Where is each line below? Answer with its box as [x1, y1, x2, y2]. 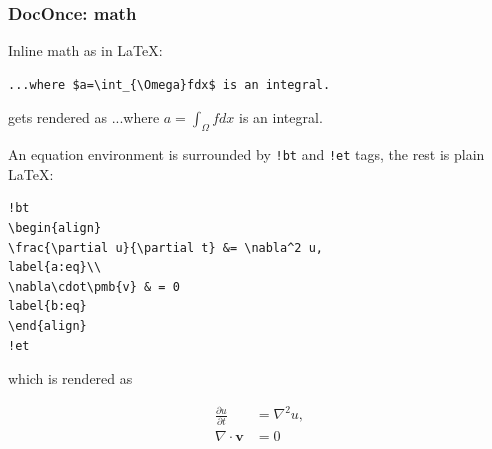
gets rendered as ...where [8, 107, 160, 128]
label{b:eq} [8, 299, 87, 314]
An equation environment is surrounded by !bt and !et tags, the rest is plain [8, 144, 485, 165]
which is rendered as [8, 368, 133, 389]
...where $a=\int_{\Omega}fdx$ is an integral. [8, 77, 331, 92]
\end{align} [8, 319, 87, 334]
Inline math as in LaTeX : [8, 40, 163, 61]
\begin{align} [8, 221, 102, 236]
